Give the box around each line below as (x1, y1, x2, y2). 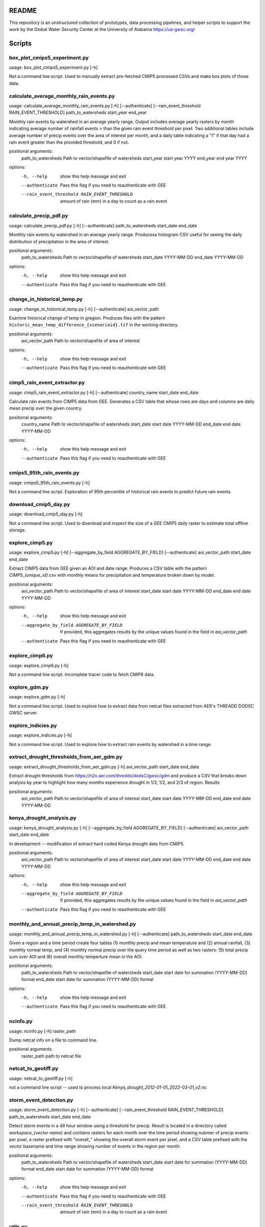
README (9, 6, 37, 15)
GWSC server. (9, 710, 38, 716)
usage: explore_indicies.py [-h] (9, 732, 72, 738)
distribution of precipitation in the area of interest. (9, 239, 110, 244)
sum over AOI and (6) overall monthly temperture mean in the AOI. (9, 954, 143, 960)
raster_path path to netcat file (21, 1053, 81, 1059)
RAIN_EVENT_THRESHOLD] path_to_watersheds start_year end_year (9, 109, 147, 115)
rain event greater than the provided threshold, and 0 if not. (9, 139, 130, 145)
